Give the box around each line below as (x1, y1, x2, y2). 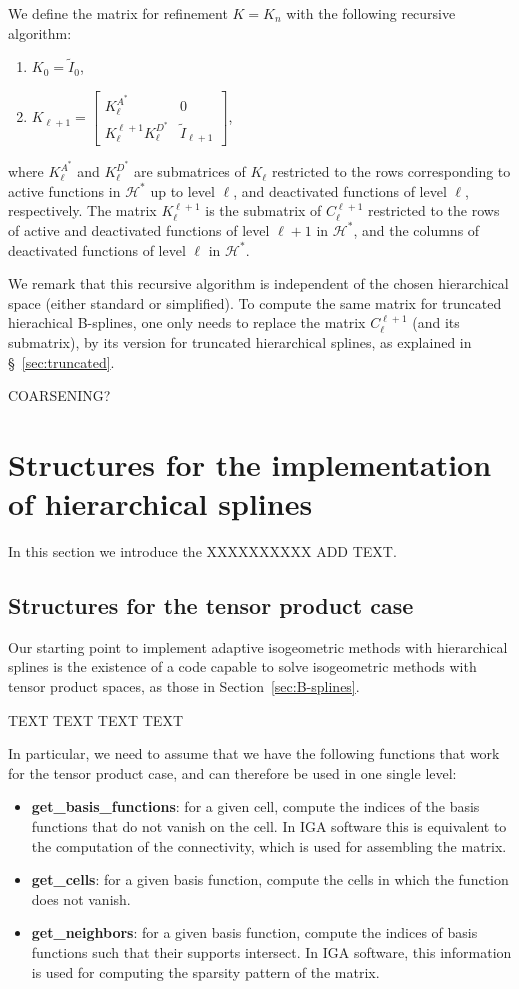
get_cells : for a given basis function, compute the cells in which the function (31, 869, 509, 890)
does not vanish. (31, 888, 131, 909)
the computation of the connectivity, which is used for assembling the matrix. (31, 835, 507, 856)
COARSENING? (8, 385, 111, 406)
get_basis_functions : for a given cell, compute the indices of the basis (31, 796, 480, 817)
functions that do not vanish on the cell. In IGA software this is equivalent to (31, 815, 507, 836)
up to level (150, 180, 215, 201)
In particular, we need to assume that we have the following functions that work (8, 743, 500, 764)
